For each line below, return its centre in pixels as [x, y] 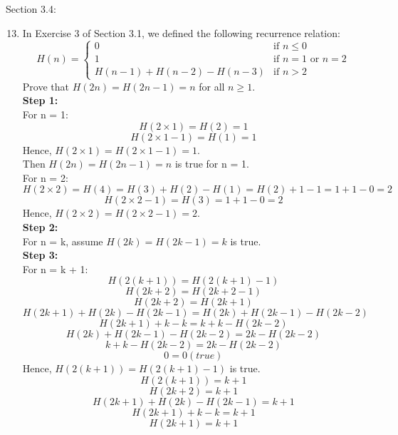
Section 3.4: [31, 9]
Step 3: [40, 255]
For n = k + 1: [55, 268]
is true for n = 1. [212, 164]
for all [212, 86]
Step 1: [40, 100]
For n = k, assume [63, 241]
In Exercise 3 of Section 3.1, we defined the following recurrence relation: [181, 32]
